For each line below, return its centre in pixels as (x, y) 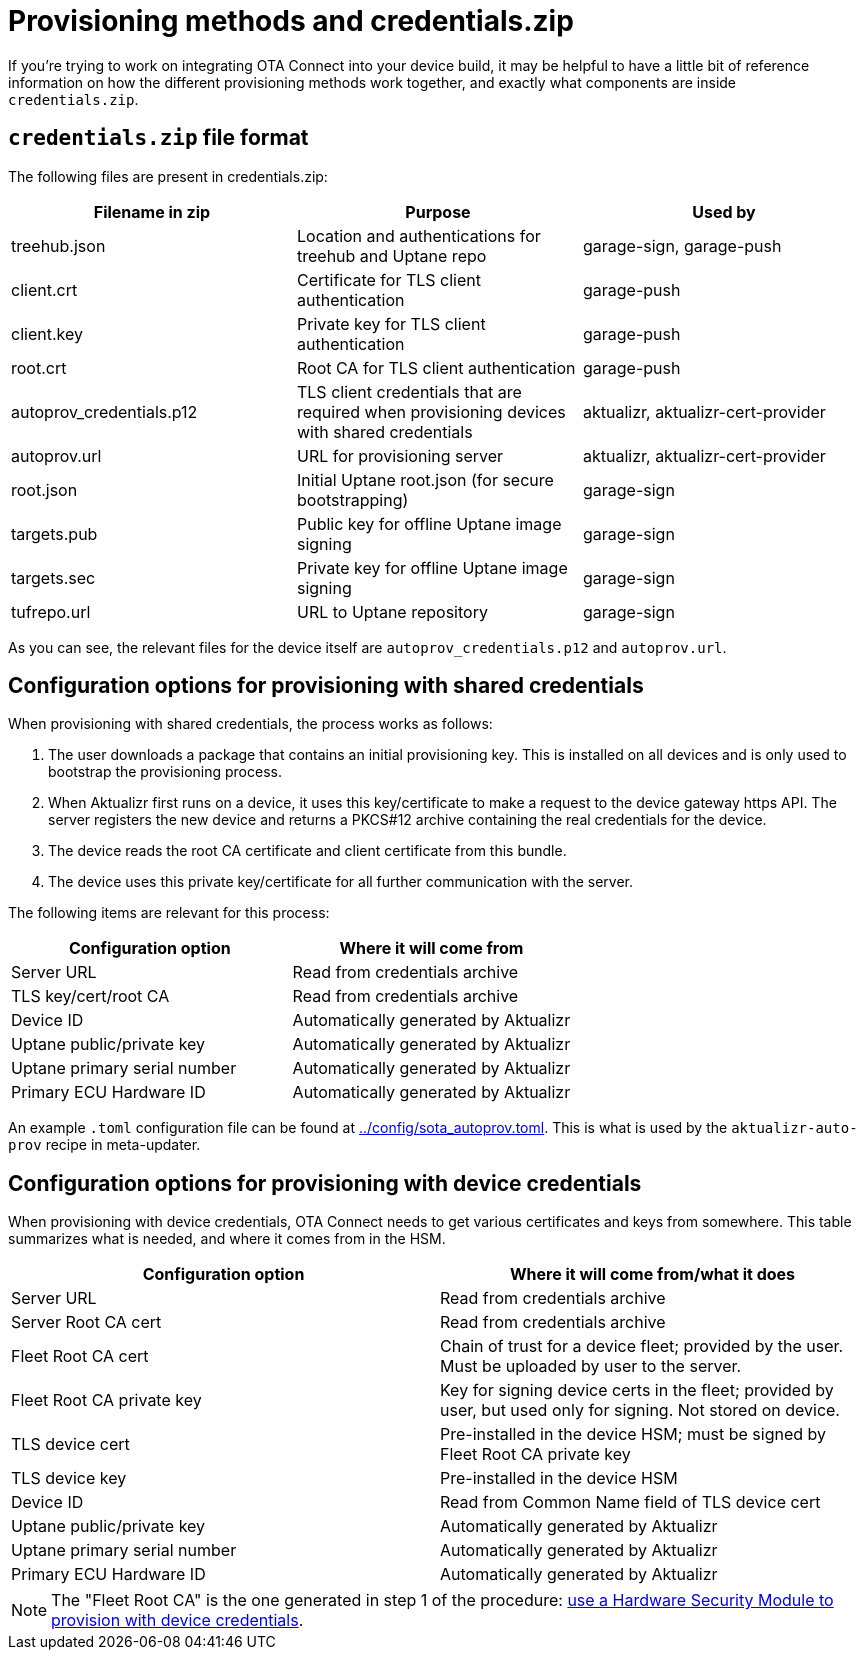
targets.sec (53, 577)
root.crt (39, 367)
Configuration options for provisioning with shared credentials (326, 686)
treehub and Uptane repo (391, 255)
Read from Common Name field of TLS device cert (630, 1502)
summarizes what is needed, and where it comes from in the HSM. (227, 1239)
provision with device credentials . (177, 1620)
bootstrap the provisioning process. (165, 772)
